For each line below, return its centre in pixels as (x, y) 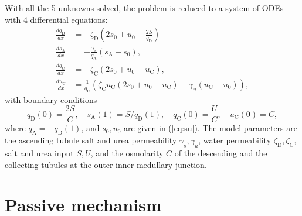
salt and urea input (39, 152)
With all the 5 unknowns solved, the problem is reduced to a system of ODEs (144, 8)
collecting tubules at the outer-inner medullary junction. (106, 164)
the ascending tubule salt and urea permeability (91, 140)
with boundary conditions (51, 99)
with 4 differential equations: (56, 19)
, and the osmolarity (127, 152)
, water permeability (235, 140)
